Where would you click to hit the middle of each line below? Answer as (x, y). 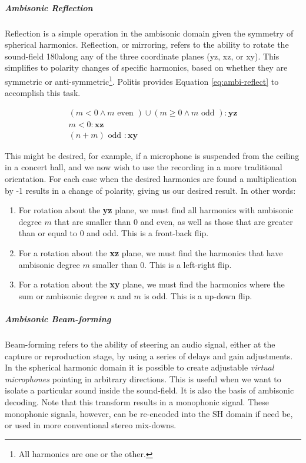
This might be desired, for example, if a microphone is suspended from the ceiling (152, 155)
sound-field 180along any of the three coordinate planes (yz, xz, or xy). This (142, 56)
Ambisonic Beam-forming (58, 319)
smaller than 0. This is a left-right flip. (162, 264)
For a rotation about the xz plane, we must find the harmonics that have (151, 253)
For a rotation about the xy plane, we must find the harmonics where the (152, 284)
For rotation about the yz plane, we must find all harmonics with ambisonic (156, 210)
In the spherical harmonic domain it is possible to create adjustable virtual (139, 367)
